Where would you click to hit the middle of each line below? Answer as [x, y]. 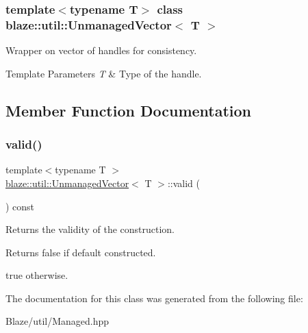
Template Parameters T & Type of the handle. [104, 73]
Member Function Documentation [129, 110]
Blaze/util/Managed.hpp [57, 321]
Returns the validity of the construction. [90, 229]
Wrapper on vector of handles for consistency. [101, 50]
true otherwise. [37, 275]
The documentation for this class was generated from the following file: [154, 298]
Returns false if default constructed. [81, 252]
